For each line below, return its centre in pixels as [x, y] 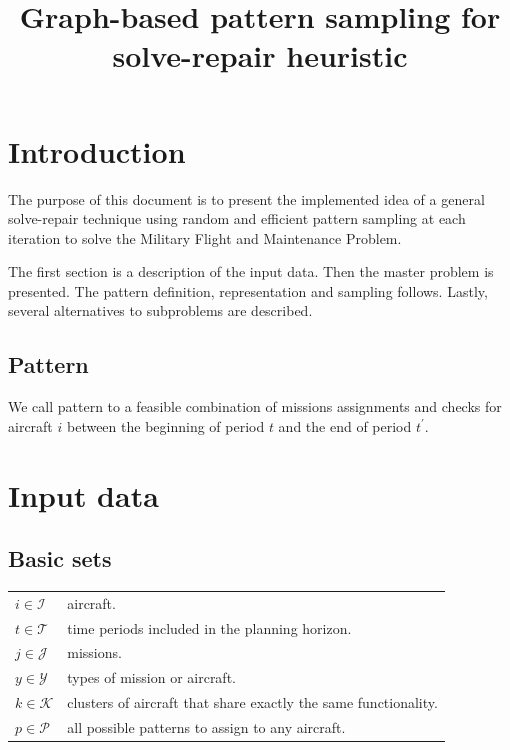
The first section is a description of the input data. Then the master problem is [251, 271]
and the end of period [345, 425]
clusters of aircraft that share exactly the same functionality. [252, 702]
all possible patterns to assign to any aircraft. [206, 727]
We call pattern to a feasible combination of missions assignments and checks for [255, 406]
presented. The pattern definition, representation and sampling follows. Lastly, [248, 290]
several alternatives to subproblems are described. [160, 310]
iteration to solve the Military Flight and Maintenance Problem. [205, 237]
